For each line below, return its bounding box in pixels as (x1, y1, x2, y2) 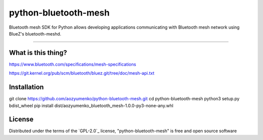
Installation (9, 83, 44, 91)
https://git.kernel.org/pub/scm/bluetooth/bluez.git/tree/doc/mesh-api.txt (9, 70, 154, 76)
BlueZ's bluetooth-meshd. (9, 31, 61, 36)
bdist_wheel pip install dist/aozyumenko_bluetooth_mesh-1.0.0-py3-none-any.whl (9, 103, 174, 108)
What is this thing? (9, 49, 67, 57)
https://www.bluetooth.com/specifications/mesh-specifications (9, 61, 136, 67)
